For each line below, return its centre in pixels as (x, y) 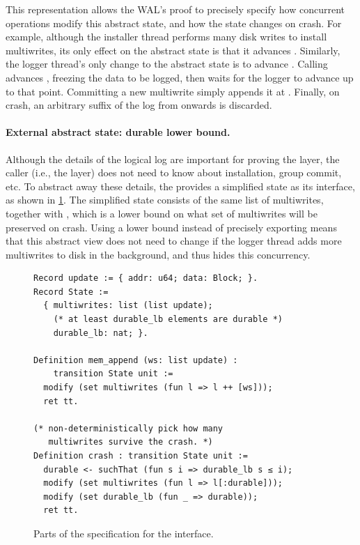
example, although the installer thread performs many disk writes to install (166, 37)
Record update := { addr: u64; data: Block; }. (146, 278)
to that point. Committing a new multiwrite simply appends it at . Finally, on (173, 91)
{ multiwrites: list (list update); (128, 306)
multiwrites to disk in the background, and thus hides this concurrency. (158, 254)
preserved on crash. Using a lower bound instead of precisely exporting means (171, 227)
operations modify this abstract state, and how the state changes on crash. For (174, 23)
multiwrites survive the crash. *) (131, 442)
